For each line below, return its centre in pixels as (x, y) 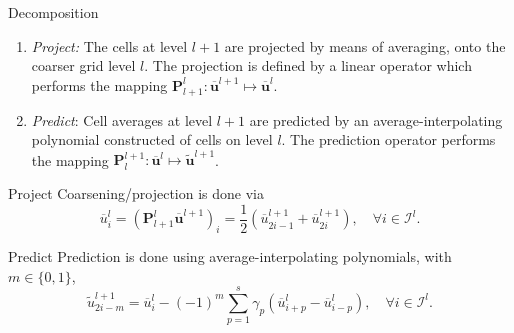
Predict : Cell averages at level (122, 119)
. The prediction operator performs (388, 139)
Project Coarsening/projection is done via (136, 193)
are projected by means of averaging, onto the (365, 45)
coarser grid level (83, 65)
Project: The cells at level (109, 45)
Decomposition (53, 12)
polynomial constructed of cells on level (152, 139)
